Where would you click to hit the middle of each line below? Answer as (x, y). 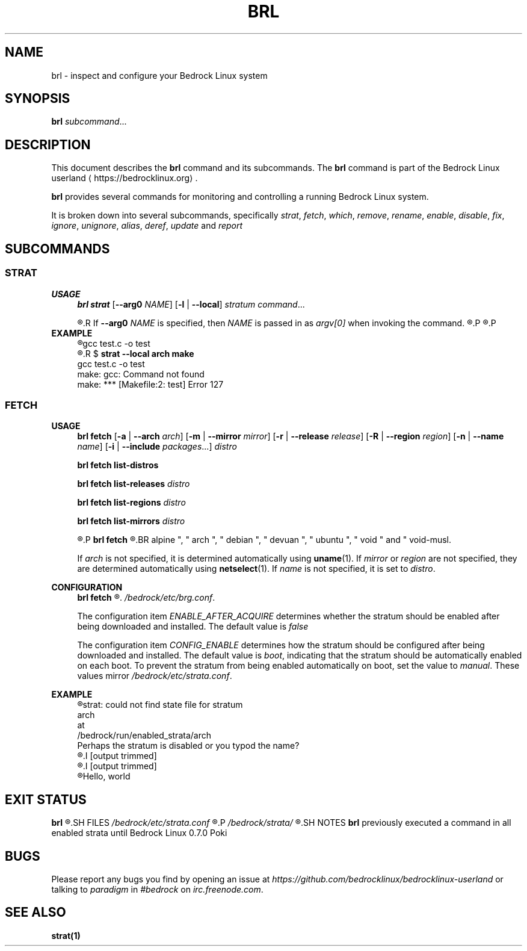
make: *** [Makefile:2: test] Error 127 (150, 384)
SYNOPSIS (38, 99)
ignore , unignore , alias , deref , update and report (147, 226)
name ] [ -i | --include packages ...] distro (157, 447)
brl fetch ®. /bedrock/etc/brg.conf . (146, 598)
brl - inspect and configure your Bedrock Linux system (159, 75)
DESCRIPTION (48, 144)
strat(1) (66, 935)
